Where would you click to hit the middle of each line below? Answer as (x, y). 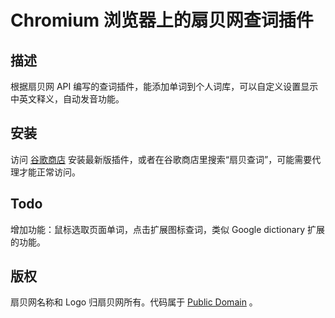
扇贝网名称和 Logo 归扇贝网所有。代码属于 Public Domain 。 (134, 302)
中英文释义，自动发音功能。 (67, 99)
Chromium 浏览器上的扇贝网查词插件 (162, 20)
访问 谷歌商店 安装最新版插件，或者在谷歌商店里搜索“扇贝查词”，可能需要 (161, 159)
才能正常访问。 (49, 172)
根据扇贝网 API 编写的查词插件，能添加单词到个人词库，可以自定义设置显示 (164, 86)
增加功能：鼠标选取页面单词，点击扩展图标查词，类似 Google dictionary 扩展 (168, 229)
